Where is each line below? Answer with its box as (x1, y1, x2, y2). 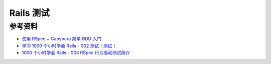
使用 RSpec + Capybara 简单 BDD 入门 (22, 36, 102, 42)
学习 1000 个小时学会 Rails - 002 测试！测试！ (22, 43, 117, 49)
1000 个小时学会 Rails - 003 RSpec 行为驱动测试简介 (22, 50, 130, 56)
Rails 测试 (9, 7, 50, 18)
